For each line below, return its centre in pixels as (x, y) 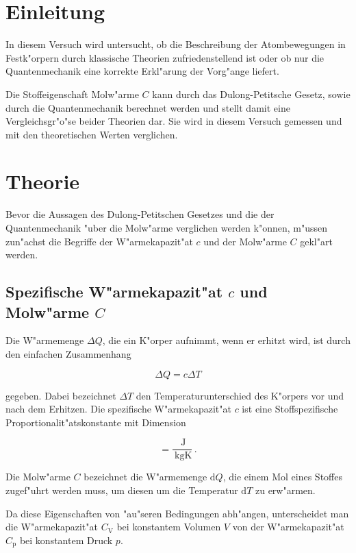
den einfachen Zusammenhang (68, 353)
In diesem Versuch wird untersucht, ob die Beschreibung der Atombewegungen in (176, 44)
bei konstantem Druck (66, 540)
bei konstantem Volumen (169, 527)
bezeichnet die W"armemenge (145, 477)
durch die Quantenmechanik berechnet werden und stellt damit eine (148, 107)
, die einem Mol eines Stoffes (282, 477)
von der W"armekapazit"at (288, 527)
